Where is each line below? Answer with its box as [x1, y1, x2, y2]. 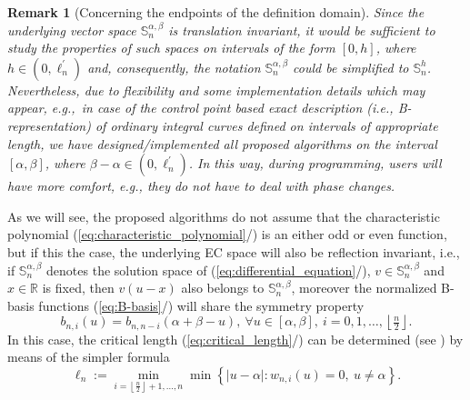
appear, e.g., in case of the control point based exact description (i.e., [7, 98, 394, 117]
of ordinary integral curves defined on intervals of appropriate [95, 115, 438, 135]
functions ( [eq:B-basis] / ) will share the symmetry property [38, 295, 365, 315]
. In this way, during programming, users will [188, 154, 442, 173]
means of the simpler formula [7, 347, 170, 366]
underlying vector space [7, 20, 136, 39]
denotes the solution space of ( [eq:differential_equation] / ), [46, 260, 371, 279]
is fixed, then [42, 278, 115, 297]
